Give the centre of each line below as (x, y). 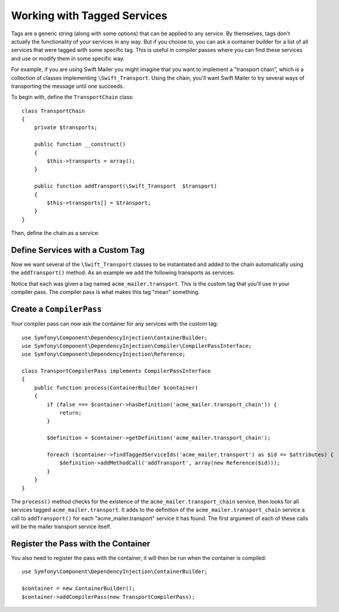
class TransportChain (53, 111)
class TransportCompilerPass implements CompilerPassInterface (116, 371)
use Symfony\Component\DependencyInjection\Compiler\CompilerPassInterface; (137, 346)
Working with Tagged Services (89, 16)
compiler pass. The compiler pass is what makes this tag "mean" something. (106, 292)
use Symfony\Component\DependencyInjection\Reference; (104, 354)
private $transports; (66, 128)
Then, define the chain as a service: (55, 233)
